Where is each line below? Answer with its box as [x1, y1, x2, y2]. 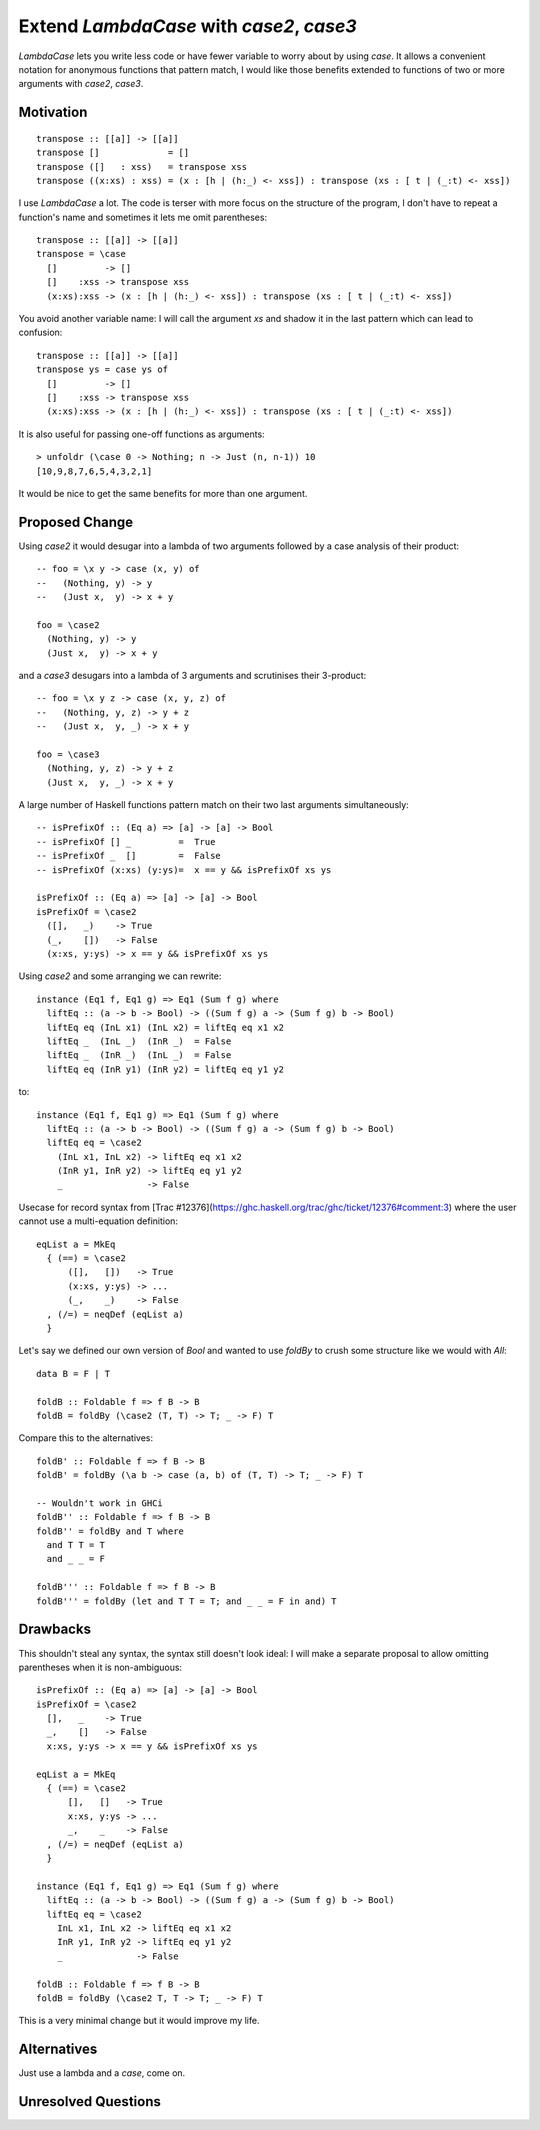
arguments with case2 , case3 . [18, 78, 144, 90]
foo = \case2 [36, 619, 100, 630]
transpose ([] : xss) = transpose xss [36, 161, 248, 172]
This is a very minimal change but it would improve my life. [18, 2015, 260, 2027]
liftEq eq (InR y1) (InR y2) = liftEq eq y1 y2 [46, 1063, 285, 1075]
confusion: [18, 326, 63, 339]
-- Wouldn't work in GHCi [36, 1497, 164, 1509]
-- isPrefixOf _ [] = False [36, 850, 222, 862]
